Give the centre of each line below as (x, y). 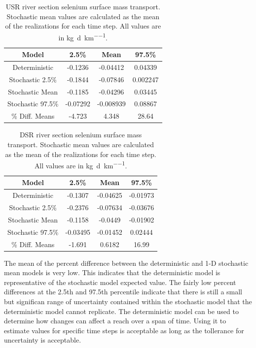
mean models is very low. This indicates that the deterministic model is (112, 272)
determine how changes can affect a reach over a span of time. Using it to (115, 321)
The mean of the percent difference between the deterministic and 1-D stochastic (126, 263)
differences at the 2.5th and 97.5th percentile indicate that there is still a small (123, 292)
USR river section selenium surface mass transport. (83, 6)
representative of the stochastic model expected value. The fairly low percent (120, 282)
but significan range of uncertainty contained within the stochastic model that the (128, 301)
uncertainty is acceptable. (43, 340)
